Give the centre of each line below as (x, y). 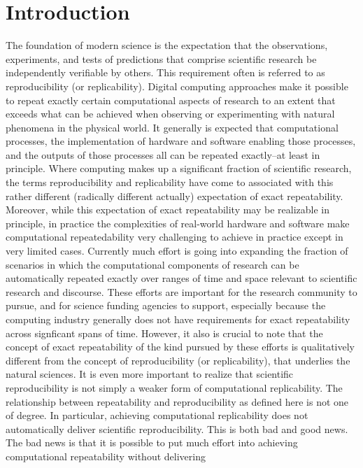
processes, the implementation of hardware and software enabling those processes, (181, 141)
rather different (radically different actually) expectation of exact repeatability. (175, 196)
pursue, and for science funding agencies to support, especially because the (166, 305)
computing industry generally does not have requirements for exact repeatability (178, 319)
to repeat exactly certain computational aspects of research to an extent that (171, 100)
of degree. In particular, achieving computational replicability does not (157, 415)
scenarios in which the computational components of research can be (152, 264)
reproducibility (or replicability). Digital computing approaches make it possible (177, 86)
